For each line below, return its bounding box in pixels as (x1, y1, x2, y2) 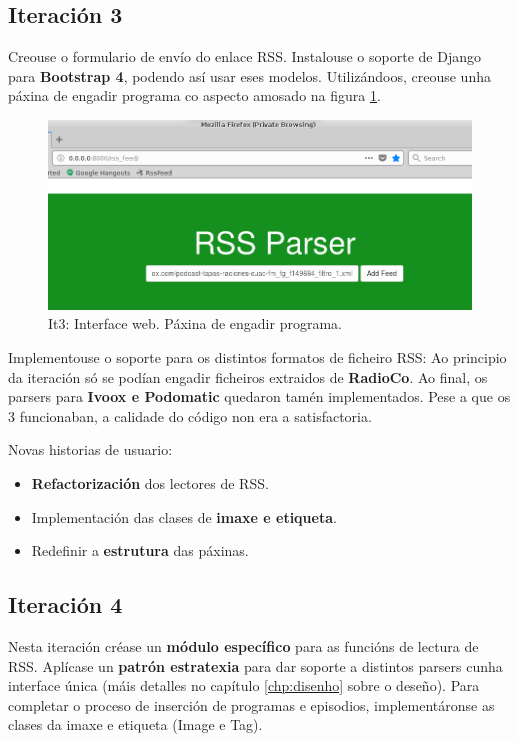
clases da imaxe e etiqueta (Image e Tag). (8, 714, 263, 735)
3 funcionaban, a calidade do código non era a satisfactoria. (8, 405, 372, 426)
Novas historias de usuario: (8, 439, 173, 460)
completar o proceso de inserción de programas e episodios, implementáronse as (8, 694, 495, 715)
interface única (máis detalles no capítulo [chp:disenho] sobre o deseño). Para (8, 675, 480, 696)
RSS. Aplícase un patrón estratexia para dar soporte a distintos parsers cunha (8, 655, 503, 676)
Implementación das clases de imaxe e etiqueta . (31, 506, 337, 527)
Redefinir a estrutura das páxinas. (31, 540, 249, 561)
